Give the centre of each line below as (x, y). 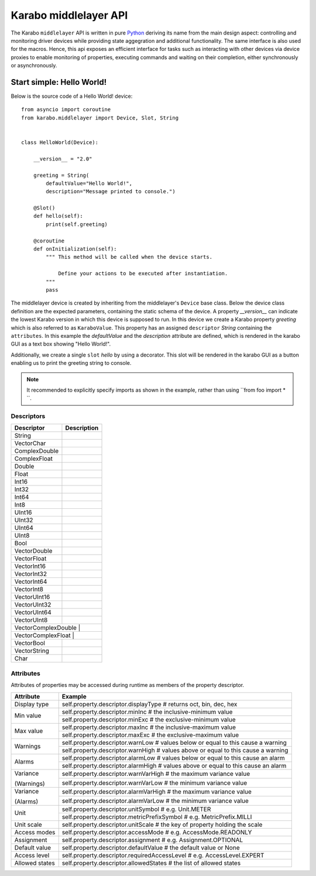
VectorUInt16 (32, 597)
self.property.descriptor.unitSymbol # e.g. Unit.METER (136, 809)
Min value (28, 716)
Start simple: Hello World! (59, 82)
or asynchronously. (34, 66)
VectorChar (30, 443)
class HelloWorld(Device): (60, 142)
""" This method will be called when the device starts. (129, 257)
